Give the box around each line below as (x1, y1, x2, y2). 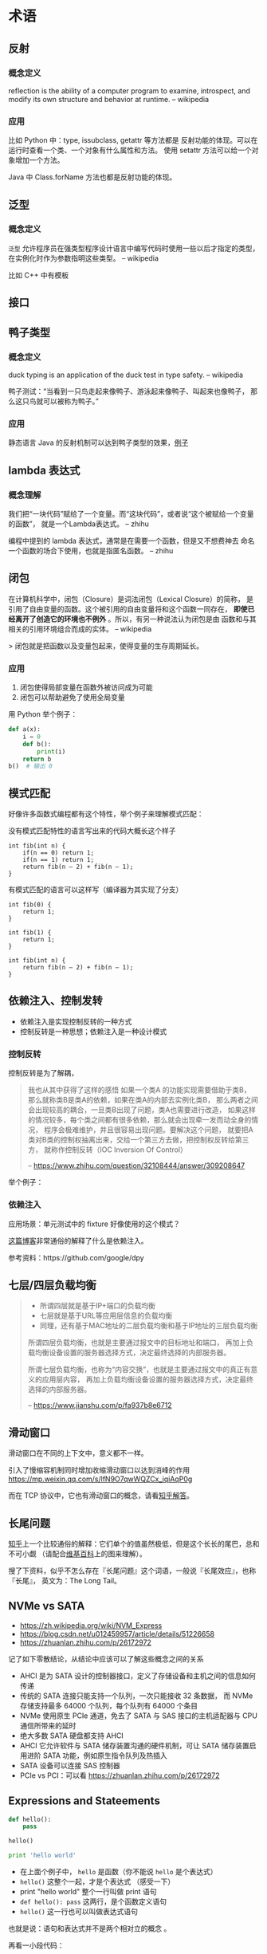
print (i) (37, 747, 66, 756)
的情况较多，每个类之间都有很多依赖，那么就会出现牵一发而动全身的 (27, 1115, 252, 1125)
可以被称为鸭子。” (42, 396, 100, 406)
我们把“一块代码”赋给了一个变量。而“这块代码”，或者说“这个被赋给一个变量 (8, 509, 254, 518)
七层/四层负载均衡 (8, 1278, 97, 1292)
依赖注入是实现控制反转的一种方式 (19, 1016, 132, 1026)
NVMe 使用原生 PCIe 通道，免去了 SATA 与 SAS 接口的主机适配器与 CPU (19, 1711, 257, 1720)
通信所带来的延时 (19, 1720, 77, 1730)
